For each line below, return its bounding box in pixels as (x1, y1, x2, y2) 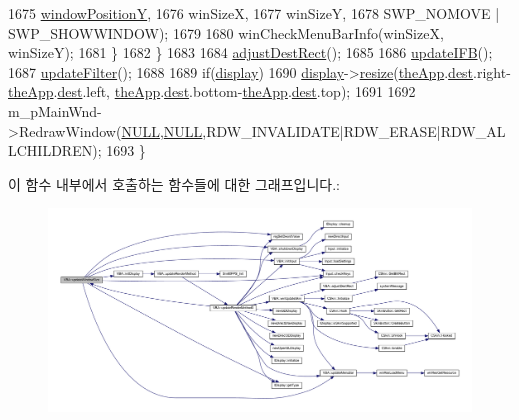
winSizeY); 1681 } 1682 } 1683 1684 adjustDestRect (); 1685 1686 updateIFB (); (8, 42, 493, 63)
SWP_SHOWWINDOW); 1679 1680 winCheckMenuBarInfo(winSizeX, (8, 22, 444, 43)
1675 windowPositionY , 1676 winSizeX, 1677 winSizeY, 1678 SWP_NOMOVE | (8, 3, 500, 23)
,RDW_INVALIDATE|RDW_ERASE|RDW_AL (202, 120, 506, 141)
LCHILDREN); (8, 140, 102, 161)
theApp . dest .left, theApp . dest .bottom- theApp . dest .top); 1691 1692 (8, 81, 416, 102)
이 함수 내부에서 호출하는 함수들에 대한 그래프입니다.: (8, 173, 340, 194)
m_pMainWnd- (8, 100, 102, 121)
